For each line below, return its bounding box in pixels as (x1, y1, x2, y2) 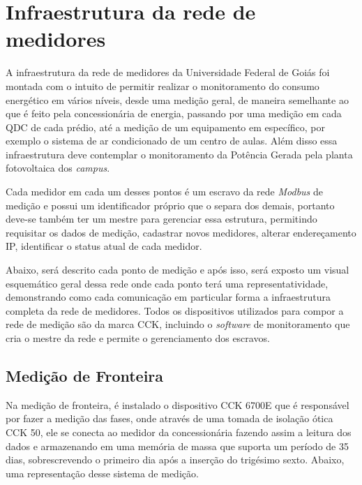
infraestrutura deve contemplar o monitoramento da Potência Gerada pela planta (6, 147, 353, 161)
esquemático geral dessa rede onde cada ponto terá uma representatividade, (6, 276, 329, 290)
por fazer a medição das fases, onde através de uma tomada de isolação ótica (6, 411, 333, 426)
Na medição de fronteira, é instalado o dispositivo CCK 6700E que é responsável (6, 397, 349, 412)
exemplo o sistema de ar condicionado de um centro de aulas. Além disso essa (6, 133, 338, 148)
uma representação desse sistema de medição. (6, 465, 199, 480)
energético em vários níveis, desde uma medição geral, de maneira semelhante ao (6, 92, 349, 107)
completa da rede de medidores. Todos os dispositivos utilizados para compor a (6, 303, 344, 318)
